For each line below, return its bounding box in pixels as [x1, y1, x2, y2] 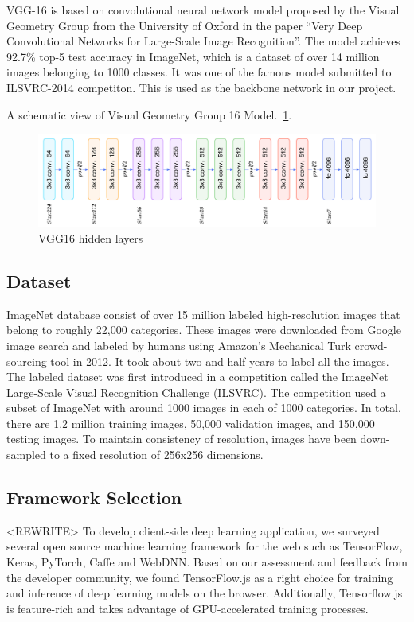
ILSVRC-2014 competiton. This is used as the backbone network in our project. [6, 79, 396, 95]
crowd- [354, 336, 388, 353]
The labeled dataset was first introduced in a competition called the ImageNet [6, 368, 389, 385]
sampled [6, 446, 46, 463]
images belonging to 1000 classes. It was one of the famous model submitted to [6, 64, 392, 80]
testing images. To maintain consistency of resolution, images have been [6, 430, 357, 447]
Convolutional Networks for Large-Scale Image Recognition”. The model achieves [6, 33, 400, 49]
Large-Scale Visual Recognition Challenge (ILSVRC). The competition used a [6, 383, 386, 400]
